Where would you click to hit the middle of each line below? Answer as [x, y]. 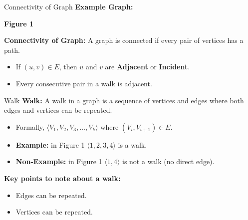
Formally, [30, 126]
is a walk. [132, 144]
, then [68, 67]
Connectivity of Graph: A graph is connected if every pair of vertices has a [124, 40]
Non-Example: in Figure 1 [59, 161]
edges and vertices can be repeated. [58, 110]
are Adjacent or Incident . [147, 67]
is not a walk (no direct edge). [168, 161]
